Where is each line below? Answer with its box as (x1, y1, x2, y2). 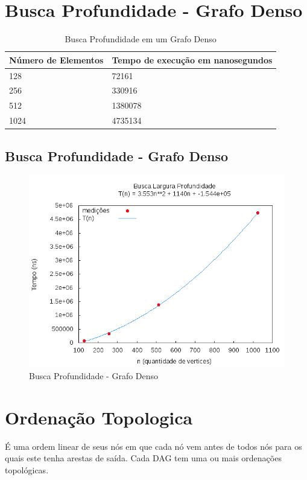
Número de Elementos (9, 53, 104, 66)
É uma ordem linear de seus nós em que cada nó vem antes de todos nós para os (5, 440, 302, 452)
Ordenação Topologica (5, 405, 193, 429)
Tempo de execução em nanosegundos (112, 53, 273, 66)
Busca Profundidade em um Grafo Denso (65, 33, 217, 45)
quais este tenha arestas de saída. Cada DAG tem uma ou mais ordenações (5, 452, 282, 464)
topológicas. (5, 463, 49, 476)
